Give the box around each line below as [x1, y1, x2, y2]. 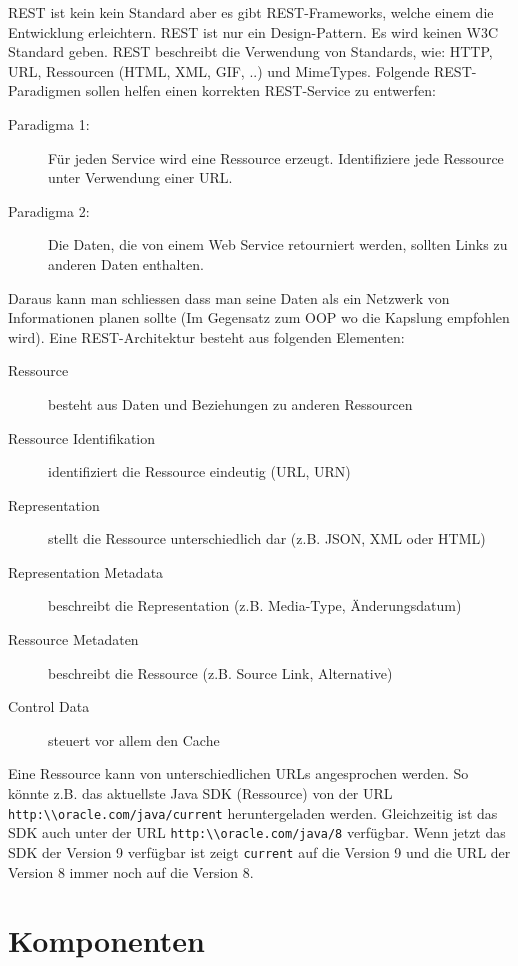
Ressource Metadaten [8, 629, 139, 650]
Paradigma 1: [8, 113, 90, 134]
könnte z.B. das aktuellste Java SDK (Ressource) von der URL [8, 783, 393, 804]
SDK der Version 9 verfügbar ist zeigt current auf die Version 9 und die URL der [8, 841, 511, 862]
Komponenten [8, 920, 205, 961]
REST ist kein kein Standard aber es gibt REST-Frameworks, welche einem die [8, 2, 494, 22]
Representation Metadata [8, 561, 164, 582]
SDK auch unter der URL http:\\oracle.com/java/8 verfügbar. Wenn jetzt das [8, 822, 506, 843]
